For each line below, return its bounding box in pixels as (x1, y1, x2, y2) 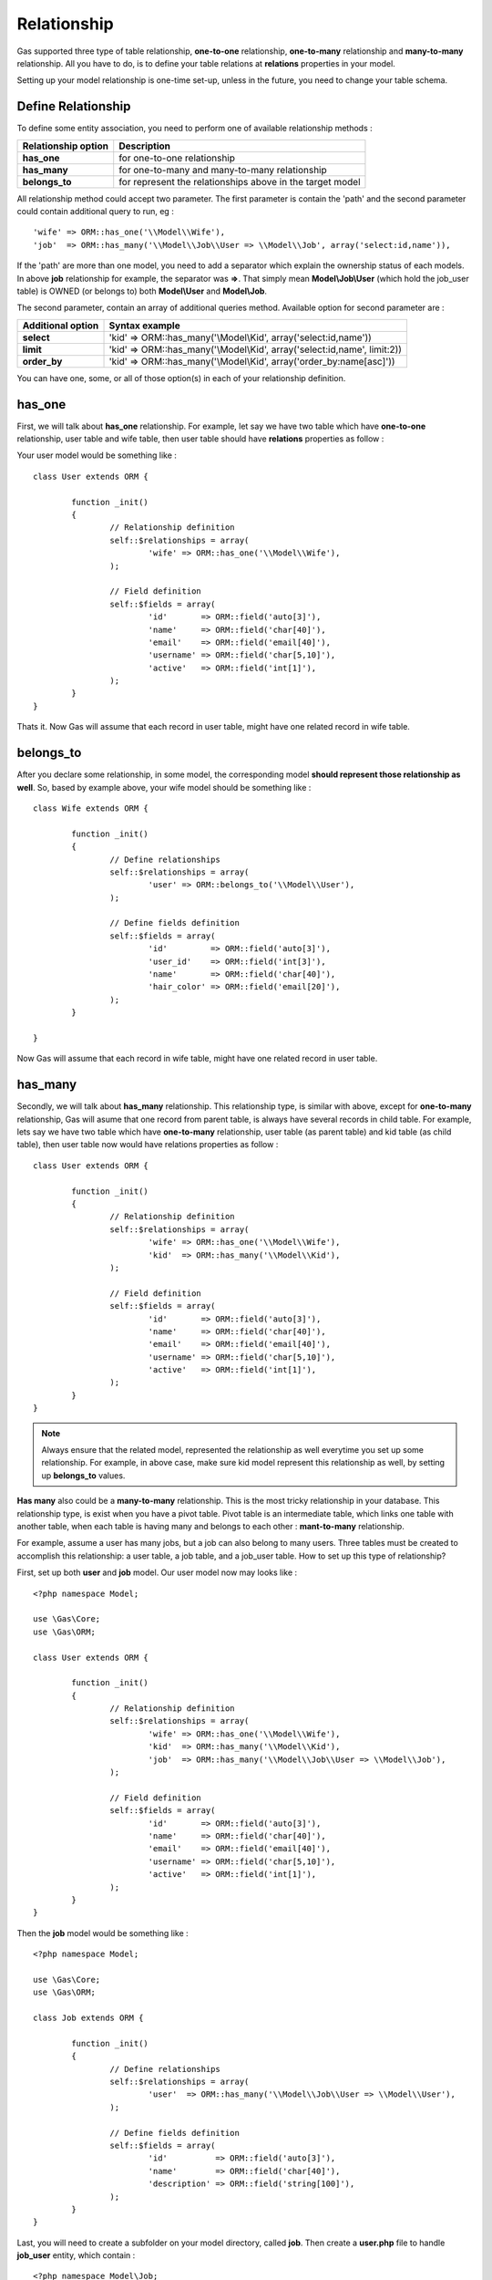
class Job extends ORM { (33, 2013, 144, 2024)
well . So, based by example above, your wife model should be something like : (16, 782, 312, 793)
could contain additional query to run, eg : (16, 206, 175, 217)
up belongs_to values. (41, 1469, 126, 1481)
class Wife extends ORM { (33, 803, 149, 814)
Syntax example (108, 319, 181, 332)
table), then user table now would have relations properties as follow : (16, 1139, 279, 1150)
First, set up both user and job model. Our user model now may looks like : (16, 1567, 298, 1578)
